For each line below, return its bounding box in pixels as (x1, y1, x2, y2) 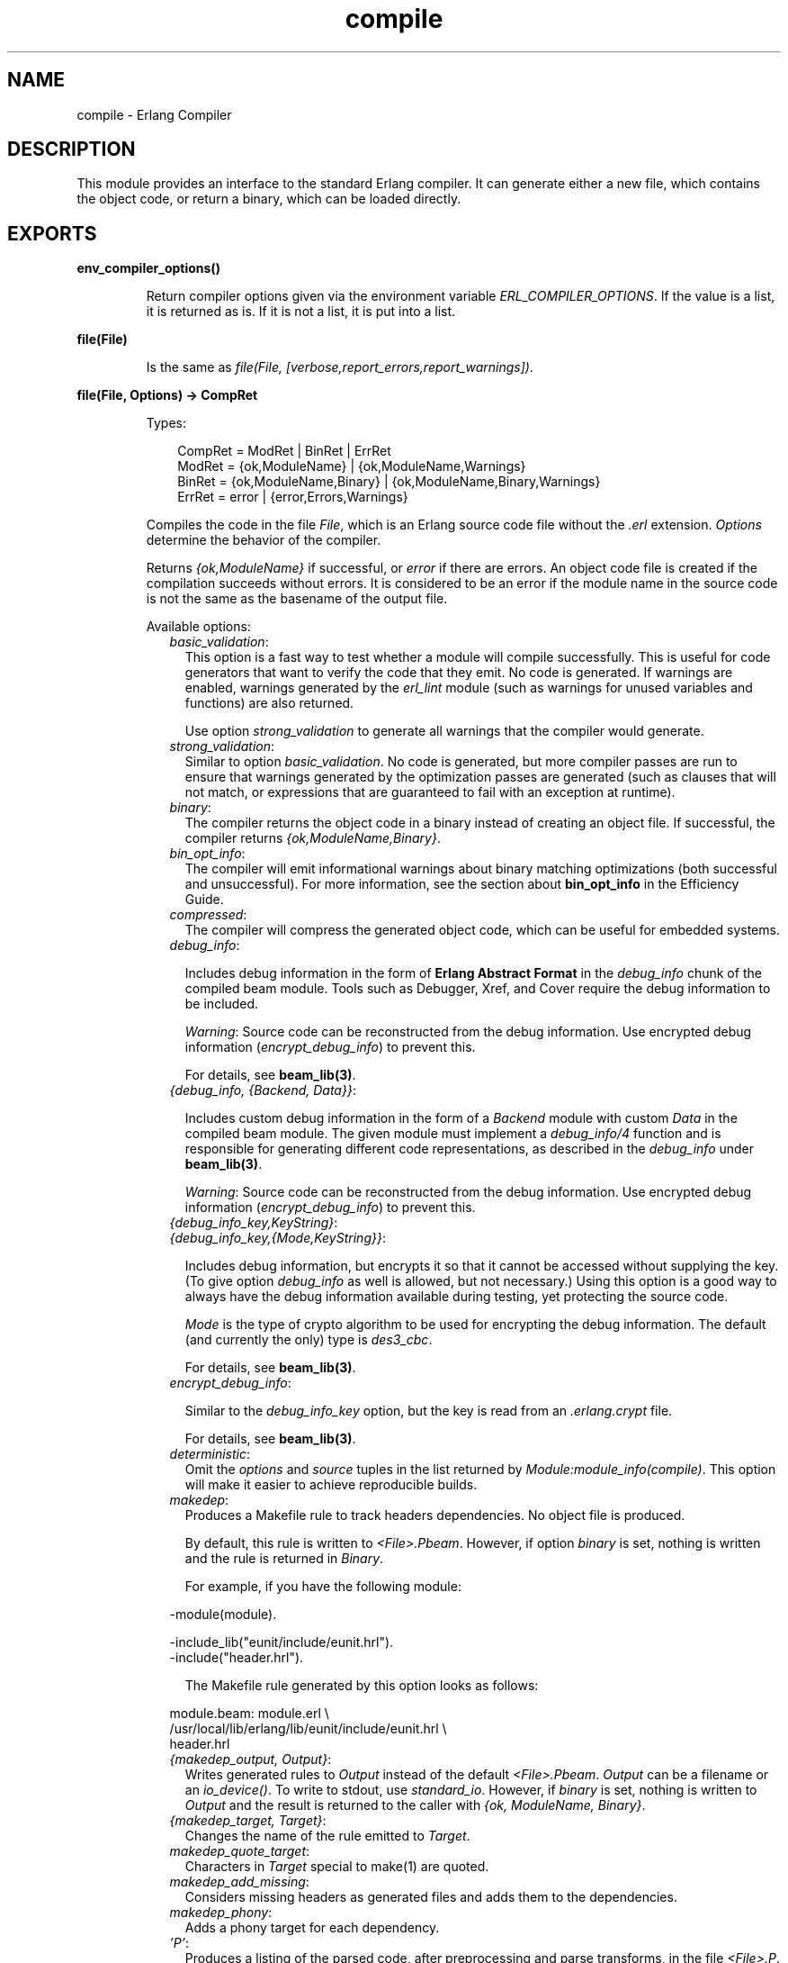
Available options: (146, 619, 251, 635)
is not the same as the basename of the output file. (146, 591, 448, 607)
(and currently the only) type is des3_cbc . (184, 1332, 433, 1348)
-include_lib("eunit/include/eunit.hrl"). (169, 1634, 394, 1651)
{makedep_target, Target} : (169, 1813, 327, 1829)
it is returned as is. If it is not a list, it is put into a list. (146, 303, 456, 320)
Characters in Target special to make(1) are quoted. (184, 1859, 489, 1875)
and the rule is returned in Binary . (184, 1551, 384, 1567)
